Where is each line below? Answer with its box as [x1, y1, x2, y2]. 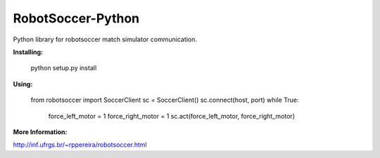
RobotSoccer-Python [13, 11, 140, 26]
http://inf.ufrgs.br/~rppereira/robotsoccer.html [13, 140, 147, 149]
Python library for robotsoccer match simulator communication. [13, 35, 197, 44]
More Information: [13, 127, 68, 136]
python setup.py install [30, 64, 97, 72]
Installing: [13, 48, 44, 56]
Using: [13, 79, 33, 88]
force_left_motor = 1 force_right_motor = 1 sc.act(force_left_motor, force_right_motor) [48, 112, 296, 120]
